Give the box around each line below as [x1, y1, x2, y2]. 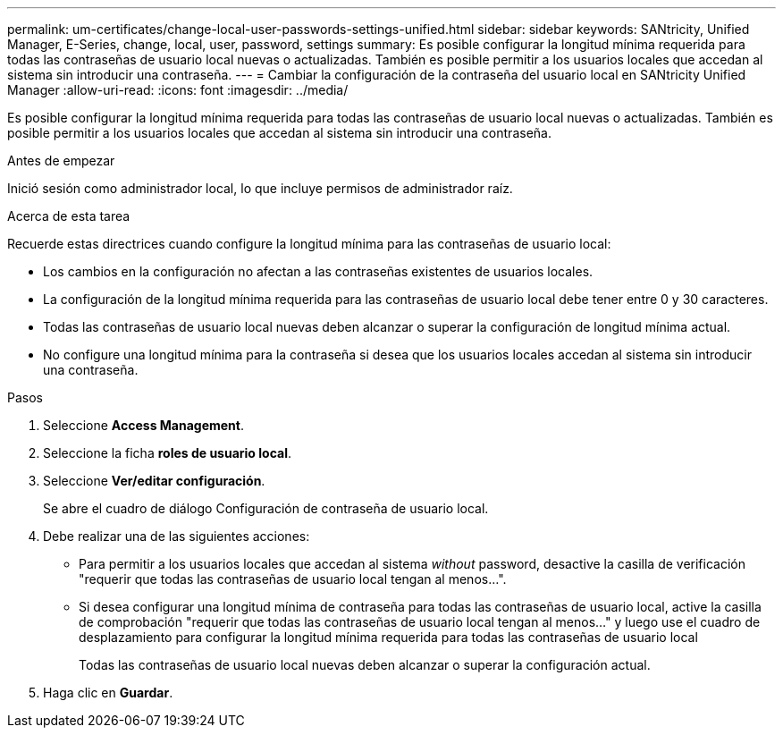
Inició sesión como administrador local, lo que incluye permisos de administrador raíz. [7, 181, 513, 196]
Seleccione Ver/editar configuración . [43, 473, 265, 488]
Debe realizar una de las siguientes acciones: [43, 528, 310, 544]
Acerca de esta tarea [7, 208, 130, 224]
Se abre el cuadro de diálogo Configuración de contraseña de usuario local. [43, 501, 489, 516]
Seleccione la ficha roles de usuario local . [43, 445, 291, 460]
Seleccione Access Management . [43, 418, 245, 433]
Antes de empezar [7, 153, 115, 168]
